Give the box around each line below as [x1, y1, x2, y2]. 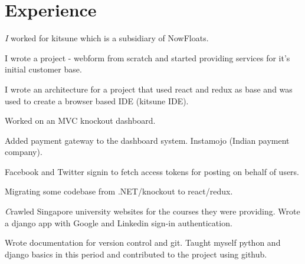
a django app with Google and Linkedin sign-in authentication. [5, 216, 232, 229]
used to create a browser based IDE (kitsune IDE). [5, 94, 189, 107]
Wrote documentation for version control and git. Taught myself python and [5, 236, 281, 249]
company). [5, 146, 42, 158]
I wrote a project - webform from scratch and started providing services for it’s [5, 51, 290, 64]
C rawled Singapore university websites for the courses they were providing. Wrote [5, 205, 300, 217]
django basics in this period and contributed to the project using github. [5, 247, 267, 260]
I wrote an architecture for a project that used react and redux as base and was [5, 82, 293, 95]
